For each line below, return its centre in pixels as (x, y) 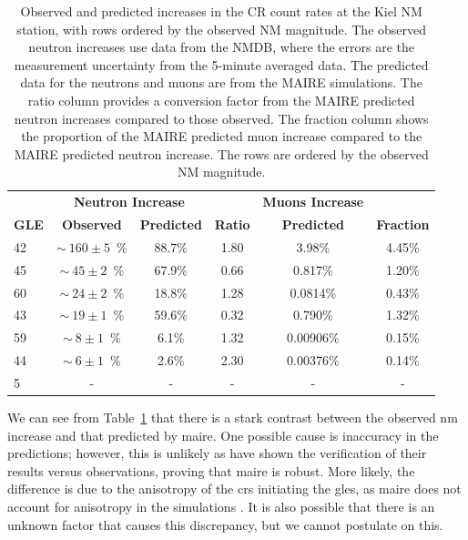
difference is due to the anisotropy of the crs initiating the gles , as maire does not (234, 489)
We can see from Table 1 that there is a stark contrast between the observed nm (233, 418)
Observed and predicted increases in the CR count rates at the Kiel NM (221, 11)
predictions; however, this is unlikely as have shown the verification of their (217, 453)
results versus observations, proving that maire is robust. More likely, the (211, 470)
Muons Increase (313, 202)
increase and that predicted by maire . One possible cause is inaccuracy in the (223, 435)
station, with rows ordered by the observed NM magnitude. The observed (222, 29)
